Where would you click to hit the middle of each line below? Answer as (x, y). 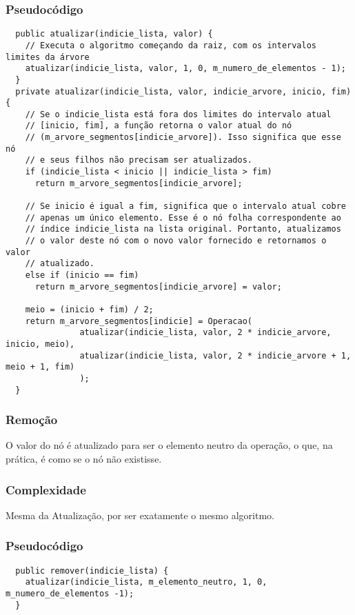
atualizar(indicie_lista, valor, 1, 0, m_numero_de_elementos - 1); (185, 69)
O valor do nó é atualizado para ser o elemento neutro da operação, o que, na (169, 445)
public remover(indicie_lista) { (92, 571)
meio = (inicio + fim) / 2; (89, 309)
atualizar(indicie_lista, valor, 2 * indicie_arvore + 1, (215, 355)
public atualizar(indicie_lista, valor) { (114, 34)
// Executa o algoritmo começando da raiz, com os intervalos (171, 45)
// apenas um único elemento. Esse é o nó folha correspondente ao (183, 218)
